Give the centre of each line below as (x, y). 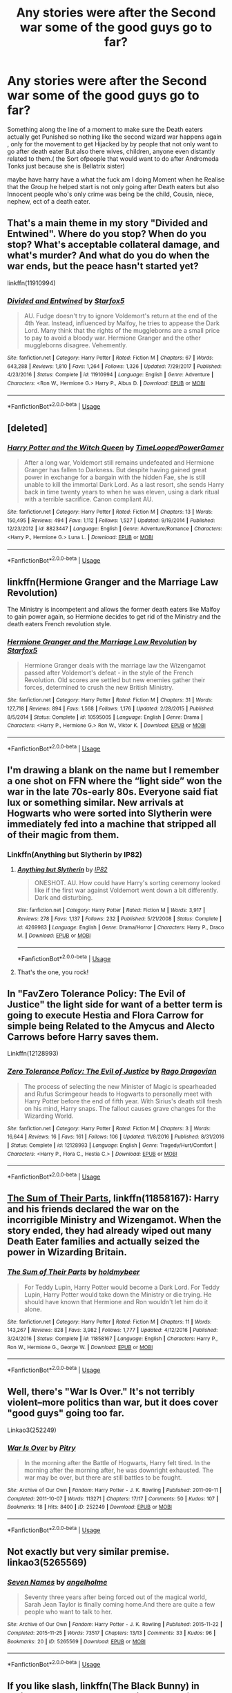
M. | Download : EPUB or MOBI (54, 936)
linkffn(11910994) (32, 283)
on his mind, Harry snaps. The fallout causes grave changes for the (120, 1108)
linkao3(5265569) (47, 1563)
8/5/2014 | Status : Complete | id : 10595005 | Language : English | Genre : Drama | (105, 717)
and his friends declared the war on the (93, 1209)
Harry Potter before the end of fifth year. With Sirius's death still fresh (123, 1101)
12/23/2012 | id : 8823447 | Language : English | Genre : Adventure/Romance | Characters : (115, 529)
